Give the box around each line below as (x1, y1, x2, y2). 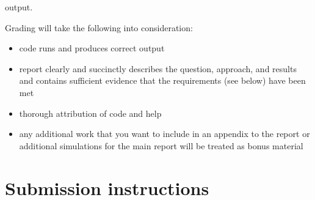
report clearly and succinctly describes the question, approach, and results (19, 62, 297, 75)
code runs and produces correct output (19, 42, 165, 54)
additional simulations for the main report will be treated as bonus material (19, 139, 303, 152)
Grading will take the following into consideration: (5, 21, 193, 34)
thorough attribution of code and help (19, 106, 162, 119)
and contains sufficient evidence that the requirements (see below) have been (19, 74, 306, 87)
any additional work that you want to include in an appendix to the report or (19, 127, 310, 140)
